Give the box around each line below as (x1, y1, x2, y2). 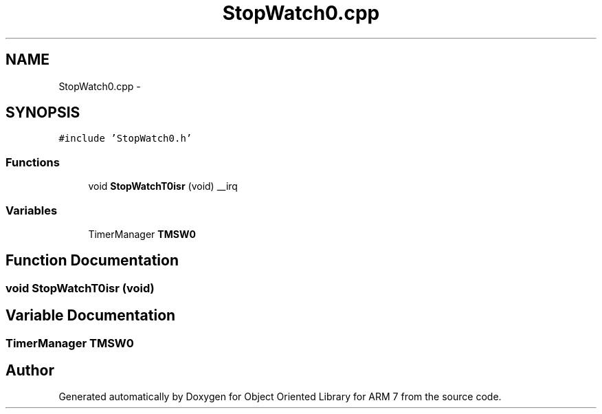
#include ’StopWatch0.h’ (58, 133, 192, 144)
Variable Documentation (5, 307, 176, 325)
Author (5, 362, 54, 380)
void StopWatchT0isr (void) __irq (88, 180, 238, 193)
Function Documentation (5, 252, 179, 270)
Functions (5, 155, 60, 169)
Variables (5, 203, 58, 217)
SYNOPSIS (5, 104, 80, 122)
